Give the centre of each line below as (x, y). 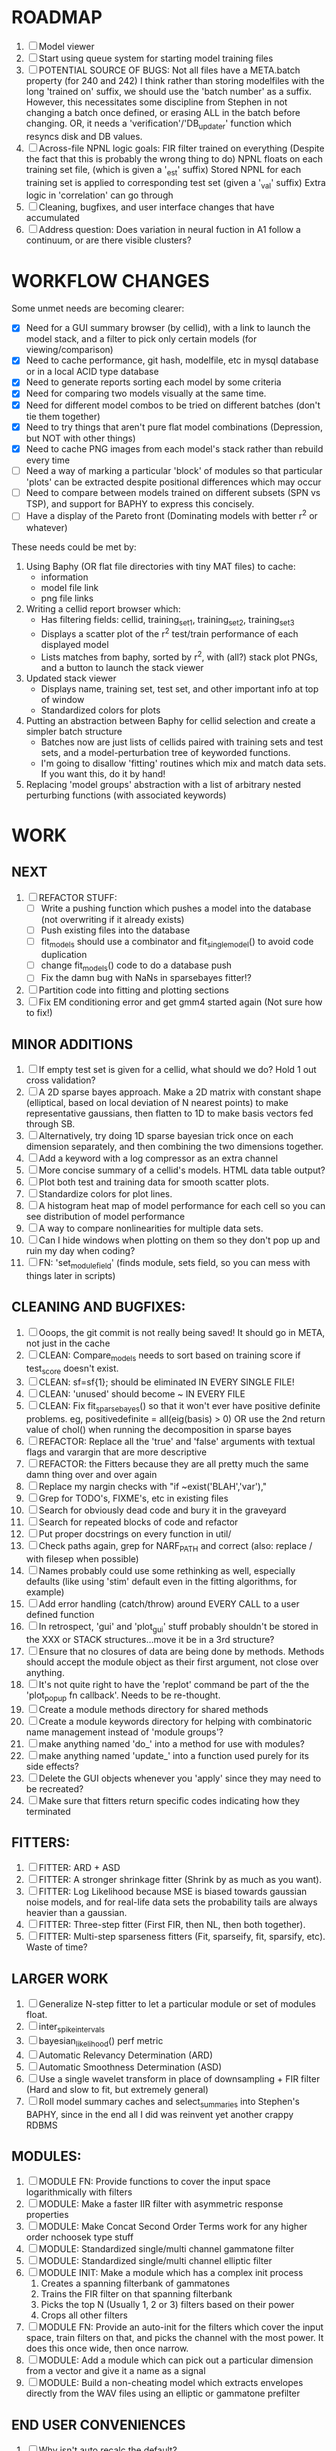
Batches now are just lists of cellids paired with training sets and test (182, 742)
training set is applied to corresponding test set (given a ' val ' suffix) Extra (175, 183)
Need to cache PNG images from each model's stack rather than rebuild (174, 448)
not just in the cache (68, 1343)
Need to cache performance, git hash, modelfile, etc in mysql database (172, 360)
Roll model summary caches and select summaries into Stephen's (169, 2102)
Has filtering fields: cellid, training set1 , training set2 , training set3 (167, 620)
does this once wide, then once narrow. (107, 2348)
